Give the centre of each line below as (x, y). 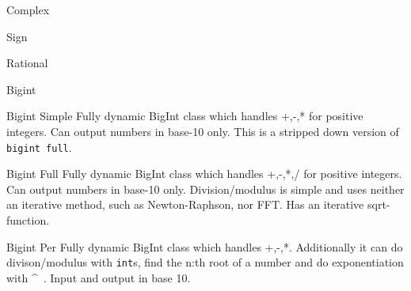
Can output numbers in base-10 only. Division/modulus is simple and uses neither (205, 189)
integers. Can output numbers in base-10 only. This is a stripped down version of (203, 131)
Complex (28, 9)
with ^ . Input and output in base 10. (99, 277)
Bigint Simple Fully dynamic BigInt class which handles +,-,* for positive (185, 116)
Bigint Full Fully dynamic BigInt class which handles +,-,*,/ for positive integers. (204, 174)
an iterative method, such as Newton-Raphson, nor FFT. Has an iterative (185, 204)
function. (28, 220)
